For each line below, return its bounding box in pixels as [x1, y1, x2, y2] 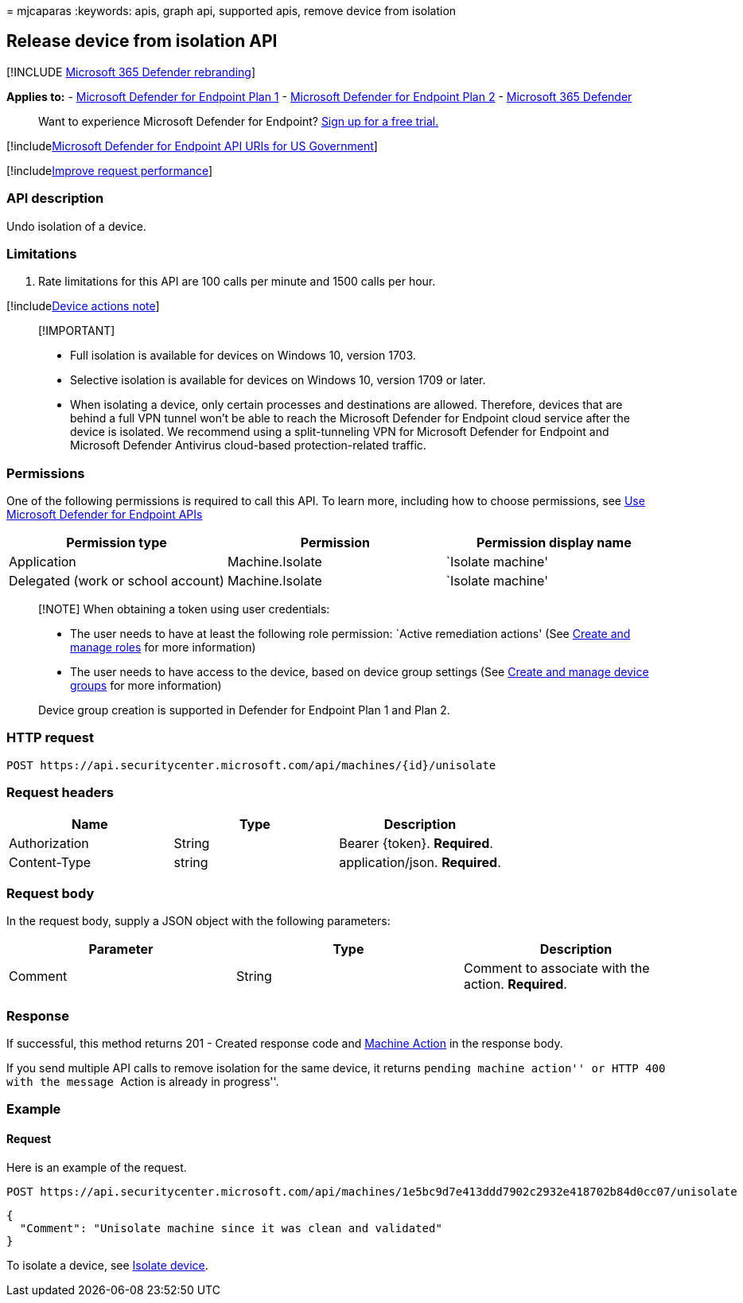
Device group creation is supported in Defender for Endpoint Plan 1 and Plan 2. [38, 703, 450, 718]
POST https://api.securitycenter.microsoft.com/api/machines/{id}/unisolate [6, 758, 496, 772]
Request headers [6, 784, 115, 801]
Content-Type [9, 854, 91, 870]
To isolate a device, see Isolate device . [6, 1258, 208, 1272]
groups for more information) [70, 679, 222, 693]
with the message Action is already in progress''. [6, 1075, 279, 1089]
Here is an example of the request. [6, 1160, 187, 1174]
